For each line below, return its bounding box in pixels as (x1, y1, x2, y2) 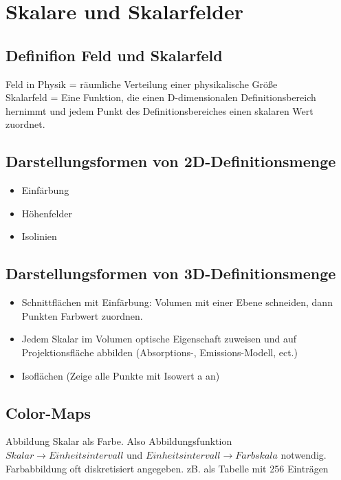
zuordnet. (5, 117, 45, 131)
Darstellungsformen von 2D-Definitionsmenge (5, 151, 336, 172)
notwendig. (280, 447, 327, 461)
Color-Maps (5, 402, 91, 423)
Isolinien (21, 229, 57, 243)
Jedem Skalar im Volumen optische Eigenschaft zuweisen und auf (21, 331, 297, 346)
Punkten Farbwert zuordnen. (21, 308, 143, 323)
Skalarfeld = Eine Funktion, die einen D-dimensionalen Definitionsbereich (5, 90, 316, 105)
